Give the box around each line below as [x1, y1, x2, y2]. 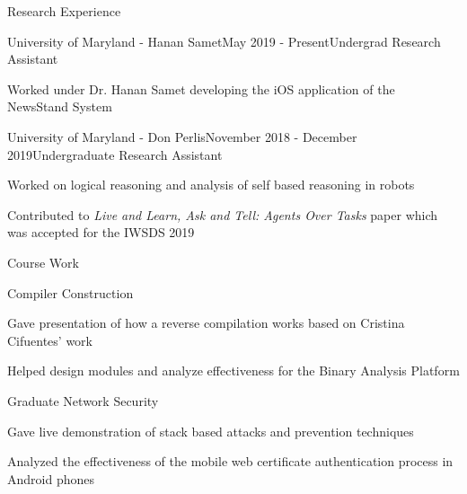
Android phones [7, 469, 94, 488]
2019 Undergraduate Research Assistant [7, 145, 223, 163]
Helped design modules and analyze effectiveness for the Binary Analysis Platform [7, 361, 460, 380]
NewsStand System [7, 97, 112, 116]
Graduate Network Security [7, 391, 159, 410]
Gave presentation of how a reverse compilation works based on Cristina [7, 313, 405, 332]
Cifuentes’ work [7, 331, 93, 349]
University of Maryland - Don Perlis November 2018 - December [7, 127, 357, 146]
